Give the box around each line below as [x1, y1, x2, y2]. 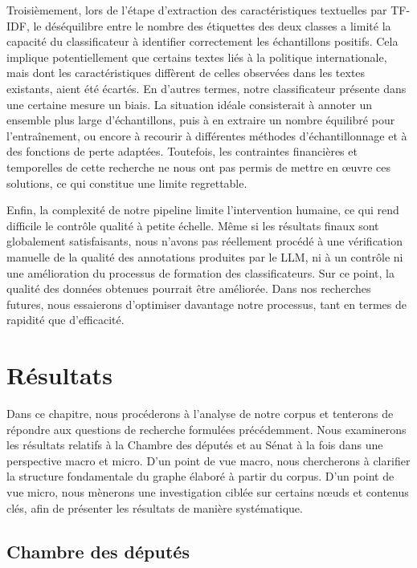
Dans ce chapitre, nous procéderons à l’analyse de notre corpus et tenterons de [6, 405, 394, 421]
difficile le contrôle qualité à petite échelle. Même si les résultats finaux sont [6, 217, 379, 233]
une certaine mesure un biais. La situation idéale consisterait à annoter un [6, 95, 372, 112]
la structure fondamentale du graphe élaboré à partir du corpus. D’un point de [6, 468, 395, 485]
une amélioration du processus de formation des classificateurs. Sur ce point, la [6, 264, 395, 281]
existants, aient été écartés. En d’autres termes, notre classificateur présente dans [6, 79, 407, 96]
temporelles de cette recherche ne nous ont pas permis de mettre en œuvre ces [6, 158, 391, 175]
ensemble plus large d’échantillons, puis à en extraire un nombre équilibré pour [6, 112, 395, 128]
